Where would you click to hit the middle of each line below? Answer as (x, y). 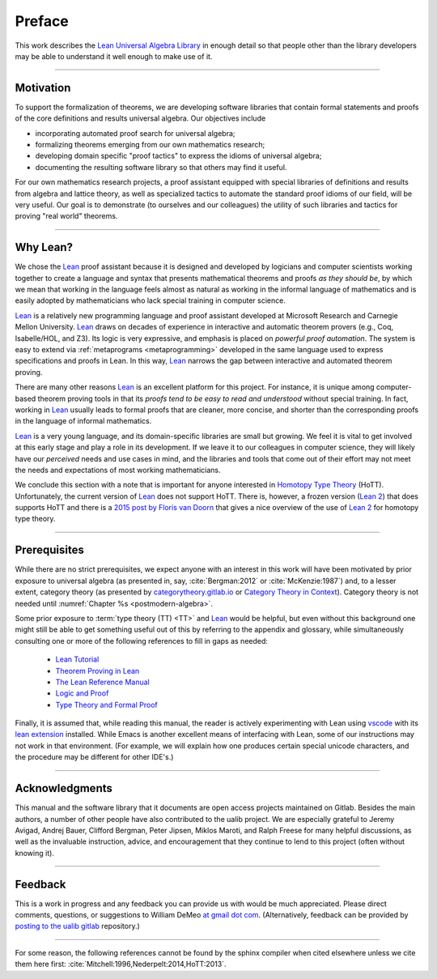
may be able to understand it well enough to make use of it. (114, 56)
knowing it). (34, 853)
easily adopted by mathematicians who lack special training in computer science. (151, 300)
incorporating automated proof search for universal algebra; (135, 133)
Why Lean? (44, 247)
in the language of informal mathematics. (83, 421)
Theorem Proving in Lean (98, 670)
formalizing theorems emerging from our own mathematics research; (150, 145)
